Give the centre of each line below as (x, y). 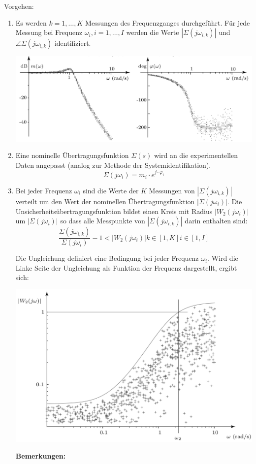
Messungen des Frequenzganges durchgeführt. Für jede (168, 22)
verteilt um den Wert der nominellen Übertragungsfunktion (105, 201)
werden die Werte (153, 32)
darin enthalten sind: (216, 221)
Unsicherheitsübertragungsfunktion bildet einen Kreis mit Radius (114, 211)
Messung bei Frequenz (49, 32)
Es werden (31, 22)
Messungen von (172, 190)
